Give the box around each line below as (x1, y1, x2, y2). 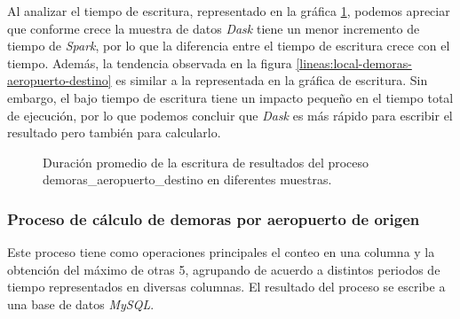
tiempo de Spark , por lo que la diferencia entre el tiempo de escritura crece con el (7, 36, 450, 55)
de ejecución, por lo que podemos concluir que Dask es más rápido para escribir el (7, 105, 453, 124)
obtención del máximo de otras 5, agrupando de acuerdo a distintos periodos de (7, 260, 440, 278)
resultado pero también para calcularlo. (7, 123, 221, 142)
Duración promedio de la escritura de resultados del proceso (43, 152, 369, 171)
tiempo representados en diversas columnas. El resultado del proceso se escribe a (7, 277, 446, 296)
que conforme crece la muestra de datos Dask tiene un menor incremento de (7, 19, 420, 37)
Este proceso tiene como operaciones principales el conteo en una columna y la (7, 243, 435, 261)
